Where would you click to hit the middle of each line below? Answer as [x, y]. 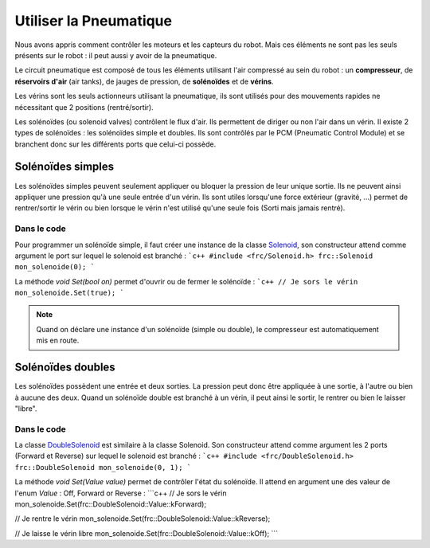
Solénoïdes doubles [65, 368]
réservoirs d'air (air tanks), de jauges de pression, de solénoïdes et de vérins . [144, 81]
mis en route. [58, 341]
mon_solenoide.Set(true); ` [70, 293]
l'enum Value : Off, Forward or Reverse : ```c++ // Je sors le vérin [121, 493]
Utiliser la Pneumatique [94, 21]
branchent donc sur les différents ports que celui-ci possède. [115, 144]
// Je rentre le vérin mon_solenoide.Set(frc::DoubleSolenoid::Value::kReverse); [143, 519]
